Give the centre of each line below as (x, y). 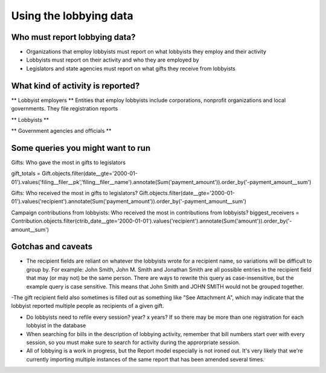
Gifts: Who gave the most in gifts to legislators (69, 162)
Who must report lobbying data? (73, 37)
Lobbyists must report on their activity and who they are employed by (113, 60)
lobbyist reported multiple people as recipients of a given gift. (88, 306)
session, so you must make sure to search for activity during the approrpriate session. (133, 342)
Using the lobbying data (72, 16)
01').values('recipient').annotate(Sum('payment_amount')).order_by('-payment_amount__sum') (129, 202)
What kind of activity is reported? (75, 85)
